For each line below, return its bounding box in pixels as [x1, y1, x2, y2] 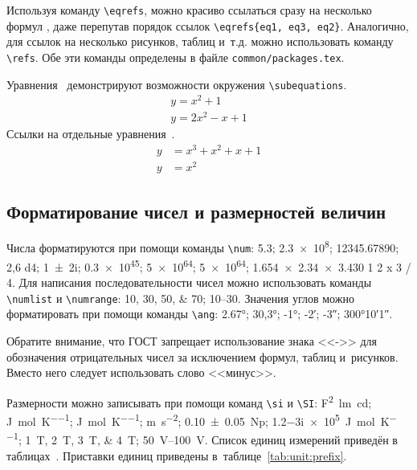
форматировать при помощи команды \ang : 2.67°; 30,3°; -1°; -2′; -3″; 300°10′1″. [6, 305, 393, 322]
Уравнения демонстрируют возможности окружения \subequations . [6, 76, 347, 92]
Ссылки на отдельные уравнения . [6, 125, 175, 142]
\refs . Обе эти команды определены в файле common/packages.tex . [6, 48, 345, 65]
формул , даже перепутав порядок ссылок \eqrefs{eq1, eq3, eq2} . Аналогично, [6, 17, 409, 34]
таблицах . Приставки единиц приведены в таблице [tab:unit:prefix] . [6, 447, 347, 464]
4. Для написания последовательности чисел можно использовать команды [6, 274, 372, 291]
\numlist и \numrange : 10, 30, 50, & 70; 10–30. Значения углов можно [6, 289, 354, 306]
